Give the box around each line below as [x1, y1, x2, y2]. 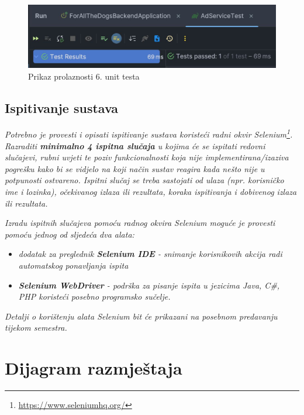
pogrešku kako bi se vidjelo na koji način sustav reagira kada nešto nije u [5, 162, 265, 174]
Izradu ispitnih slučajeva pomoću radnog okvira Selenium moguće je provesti [5, 217, 275, 229]
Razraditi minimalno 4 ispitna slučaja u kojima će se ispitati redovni [5, 139, 265, 152]
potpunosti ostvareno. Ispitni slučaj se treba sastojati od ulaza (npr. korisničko [5, 174, 284, 186]
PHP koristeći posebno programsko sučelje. [18, 290, 171, 303]
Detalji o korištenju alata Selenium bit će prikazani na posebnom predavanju [5, 310, 278, 322]
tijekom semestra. [5, 321, 67, 334]
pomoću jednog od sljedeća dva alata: [5, 228, 134, 240]
